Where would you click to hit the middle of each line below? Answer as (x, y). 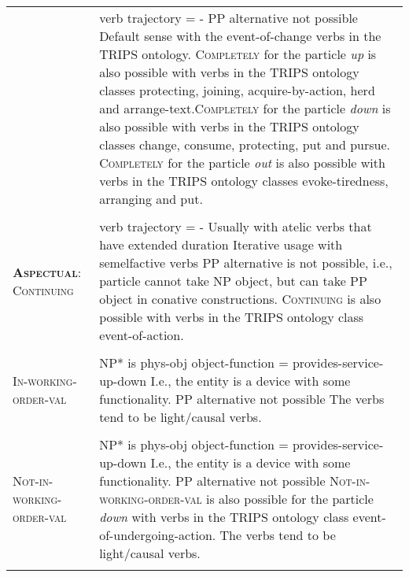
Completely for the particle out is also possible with (242, 163)
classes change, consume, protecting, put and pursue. (245, 144)
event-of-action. (142, 335)
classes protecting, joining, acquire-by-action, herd (237, 90)
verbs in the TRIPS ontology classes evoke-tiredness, (244, 181)
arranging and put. (151, 199)
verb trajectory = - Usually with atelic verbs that (236, 226)
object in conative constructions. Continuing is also (240, 299)
